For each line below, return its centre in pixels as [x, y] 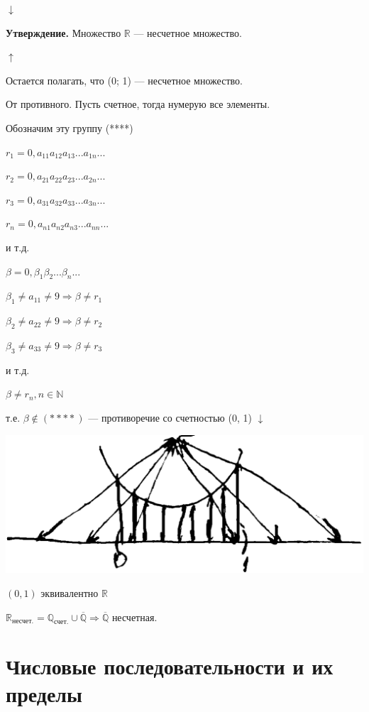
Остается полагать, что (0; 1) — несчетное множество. [124, 80]
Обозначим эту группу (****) [70, 127]
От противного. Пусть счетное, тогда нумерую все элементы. [138, 104]
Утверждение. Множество [64, 32]
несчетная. [134, 617]
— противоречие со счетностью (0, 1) [170, 417]
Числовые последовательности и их [170, 666]
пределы [44, 693]
